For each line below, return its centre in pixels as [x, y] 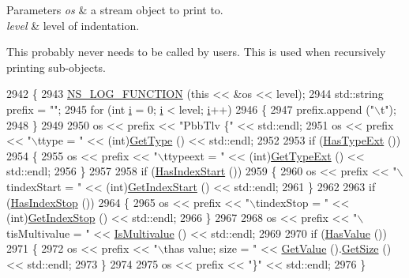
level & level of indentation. [73, 25]
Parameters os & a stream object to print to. [115, 9]
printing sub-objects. [56, 67]
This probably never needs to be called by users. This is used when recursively [196, 52]
